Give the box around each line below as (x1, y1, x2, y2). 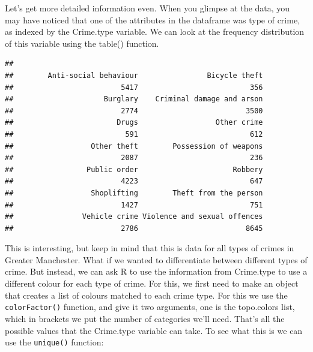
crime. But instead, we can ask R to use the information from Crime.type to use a (5, 265, 308, 278)
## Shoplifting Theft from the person (5, 188, 263, 197)
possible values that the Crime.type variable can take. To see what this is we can (5, 324, 303, 336)
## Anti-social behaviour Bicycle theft (5, 71, 263, 80)
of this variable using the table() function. (5, 37, 159, 49)
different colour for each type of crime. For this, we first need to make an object (5, 277, 299, 290)
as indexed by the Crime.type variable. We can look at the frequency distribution (5, 25, 305, 38)
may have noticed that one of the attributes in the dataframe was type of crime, (5, 13, 300, 26)
